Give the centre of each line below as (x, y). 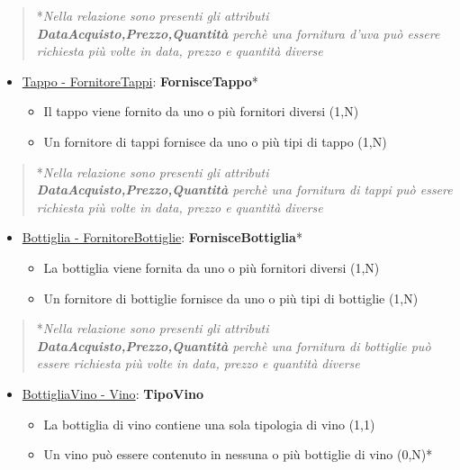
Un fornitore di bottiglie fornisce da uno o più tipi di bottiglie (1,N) (231, 298)
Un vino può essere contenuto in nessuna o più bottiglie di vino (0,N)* (238, 454)
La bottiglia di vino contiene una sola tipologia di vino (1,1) (209, 424)
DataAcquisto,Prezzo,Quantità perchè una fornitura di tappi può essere (244, 190)
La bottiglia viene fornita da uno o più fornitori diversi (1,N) (212, 267)
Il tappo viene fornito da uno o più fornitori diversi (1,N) (201, 111)
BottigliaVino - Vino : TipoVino (113, 393)
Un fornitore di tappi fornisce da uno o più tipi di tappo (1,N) (215, 141)
